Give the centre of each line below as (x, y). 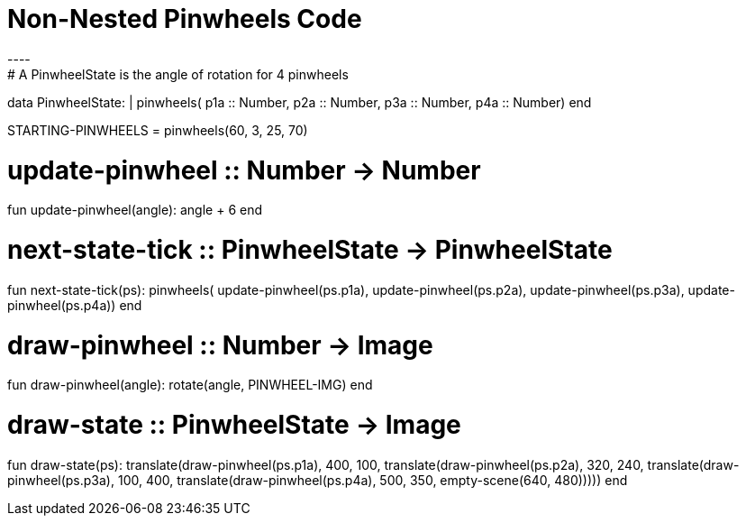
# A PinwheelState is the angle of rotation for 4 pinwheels (178, 74)
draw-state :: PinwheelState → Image (234, 425)
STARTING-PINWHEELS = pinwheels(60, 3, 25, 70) (158, 130)
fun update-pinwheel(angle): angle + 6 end (135, 210)
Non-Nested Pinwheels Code (185, 19)
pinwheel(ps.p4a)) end (75, 305)
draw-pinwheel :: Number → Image (220, 345)
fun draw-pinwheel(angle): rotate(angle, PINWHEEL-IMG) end (190, 385)
